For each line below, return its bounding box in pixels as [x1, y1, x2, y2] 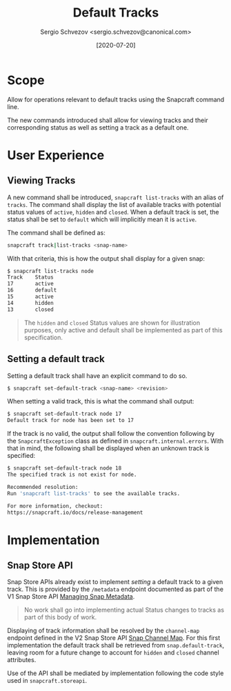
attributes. [7, 656, 37, 664]
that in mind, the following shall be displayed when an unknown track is [7, 444, 210, 452]
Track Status [7, 274, 54, 281]
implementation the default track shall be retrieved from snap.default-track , [7, 641, 225, 650]
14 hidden [7, 299, 54, 306]
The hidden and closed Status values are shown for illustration [23, 319, 201, 327]
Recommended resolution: [7, 483, 79, 490]
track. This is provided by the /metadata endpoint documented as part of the [7, 585, 224, 594]
